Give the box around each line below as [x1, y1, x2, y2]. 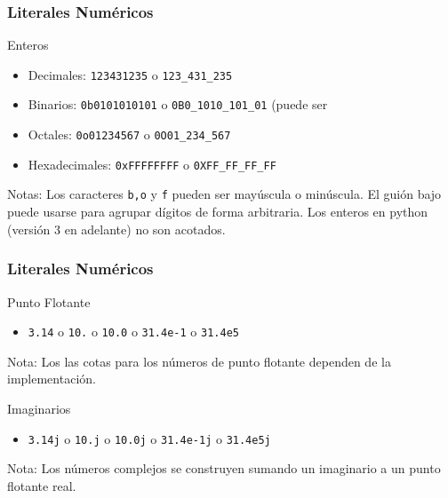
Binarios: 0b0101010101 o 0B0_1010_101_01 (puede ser [28, 95, 328, 114]
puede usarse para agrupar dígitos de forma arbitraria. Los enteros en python [7, 202, 428, 221]
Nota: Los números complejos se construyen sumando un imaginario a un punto [7, 459, 441, 478]
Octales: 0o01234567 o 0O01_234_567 [28, 125, 231, 144]
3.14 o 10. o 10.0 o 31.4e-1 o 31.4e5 [28, 322, 239, 341]
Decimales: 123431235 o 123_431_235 [28, 65, 233, 83]
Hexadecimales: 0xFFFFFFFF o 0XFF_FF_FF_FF [28, 154, 276, 173]
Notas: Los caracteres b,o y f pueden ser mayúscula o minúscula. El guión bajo [7, 185, 442, 203]
